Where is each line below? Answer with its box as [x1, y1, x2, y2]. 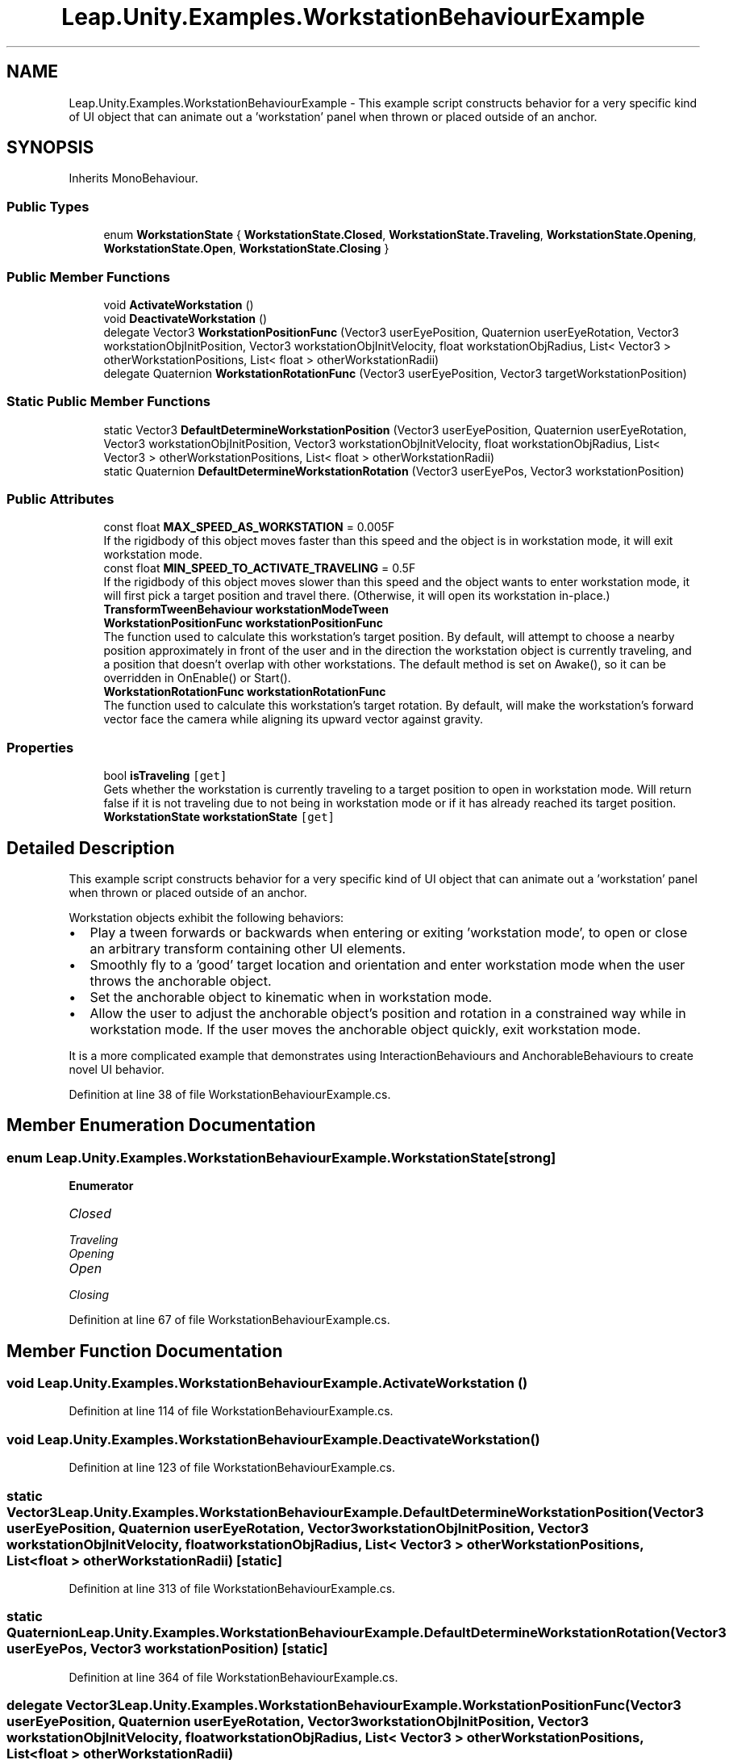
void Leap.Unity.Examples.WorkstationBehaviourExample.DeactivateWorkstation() [6, 1431, 540, 1448]
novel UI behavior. [69, 1062, 165, 1077]
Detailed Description [6, 837, 175, 858]
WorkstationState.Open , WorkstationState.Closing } [103, 241, 389, 256]
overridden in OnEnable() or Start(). [103, 671, 291, 685]
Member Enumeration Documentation [6, 1115, 316, 1136]
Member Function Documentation [6, 1340, 283, 1361]
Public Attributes [6, 491, 115, 508]
